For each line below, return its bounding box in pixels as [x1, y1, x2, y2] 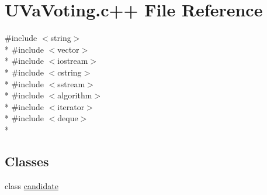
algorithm [57, 89, 92, 101]
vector [57, 43, 79, 55]
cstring [57, 66, 82, 78]
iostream [57, 54, 88, 67]
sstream [57, 77, 85, 90]
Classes [5, 152, 49, 170]
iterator [57, 100, 85, 112]
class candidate [5, 179, 58, 191]
